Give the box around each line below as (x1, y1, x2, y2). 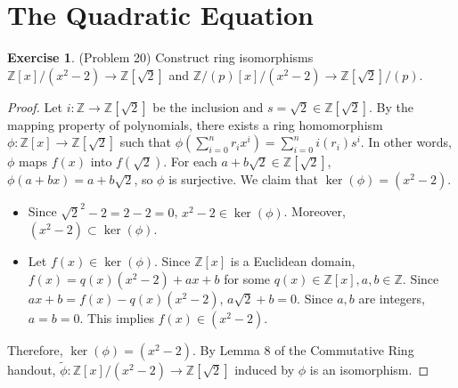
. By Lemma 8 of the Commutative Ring (192, 340, 414, 359)
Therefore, (7, 340, 63, 359)
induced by (234, 360, 295, 378)
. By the (368, 97, 413, 116)
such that (119, 133, 172, 151)
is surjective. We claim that (168, 170, 318, 189)
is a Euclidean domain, (230, 252, 356, 271)
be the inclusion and (152, 97, 264, 116)
